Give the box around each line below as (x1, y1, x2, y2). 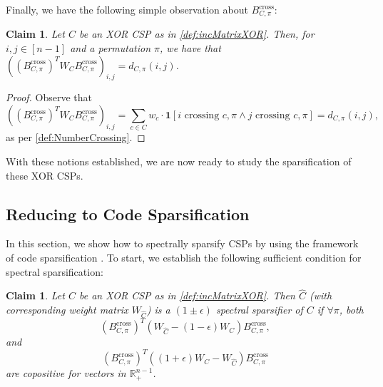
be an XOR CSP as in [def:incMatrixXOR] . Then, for (78, 26, 315, 41)
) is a (146, 301, 170, 316)
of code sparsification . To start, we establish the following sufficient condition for (6, 249, 362, 264)
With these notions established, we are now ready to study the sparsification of (6, 153, 352, 168)
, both (339, 301, 364, 316)
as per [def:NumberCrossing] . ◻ (6, 130, 145, 145)
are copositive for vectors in (6, 366, 126, 381)
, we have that (160, 41, 221, 56)
